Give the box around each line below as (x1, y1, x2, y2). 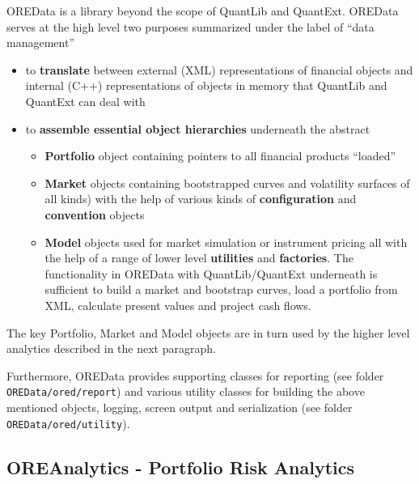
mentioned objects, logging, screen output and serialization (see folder (6, 398, 353, 415)
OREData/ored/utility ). (6, 414, 130, 431)
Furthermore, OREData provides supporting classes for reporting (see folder (6, 367, 384, 384)
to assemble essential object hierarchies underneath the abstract (25, 120, 370, 137)
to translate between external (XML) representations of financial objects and (25, 61, 413, 78)
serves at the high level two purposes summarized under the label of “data (6, 18, 375, 35)
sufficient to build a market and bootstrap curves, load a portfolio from (44, 281, 398, 298)
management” (6, 34, 74, 51)
